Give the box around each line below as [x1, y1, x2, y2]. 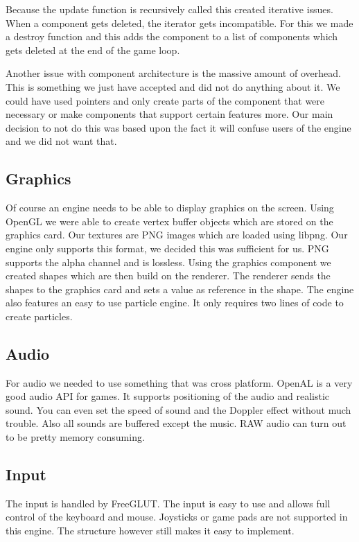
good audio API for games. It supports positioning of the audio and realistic [6, 389, 330, 403]
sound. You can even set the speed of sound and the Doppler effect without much [6, 402, 351, 417]
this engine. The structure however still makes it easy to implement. [6, 523, 295, 538]
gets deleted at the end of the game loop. [6, 42, 180, 57]
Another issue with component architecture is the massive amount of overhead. [6, 66, 341, 80]
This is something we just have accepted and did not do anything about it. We [6, 79, 340, 94]
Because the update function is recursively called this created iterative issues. [6, 2, 333, 16]
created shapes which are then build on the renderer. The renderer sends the [6, 268, 331, 283]
